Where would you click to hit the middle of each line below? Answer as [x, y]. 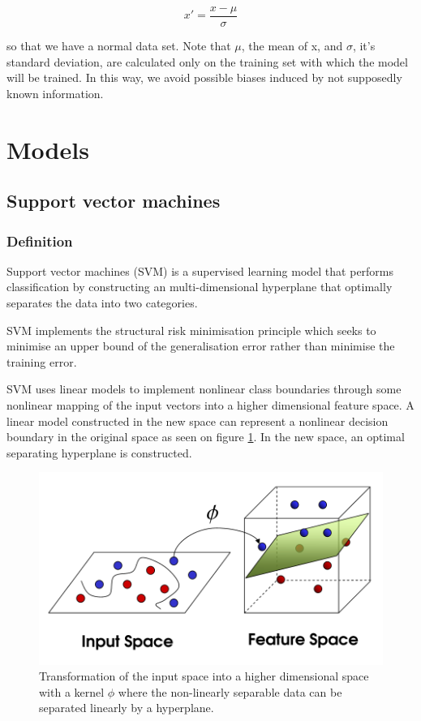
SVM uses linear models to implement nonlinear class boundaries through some [204, 389]
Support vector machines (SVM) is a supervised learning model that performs [200, 270]
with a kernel [72, 691]
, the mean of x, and [292, 46]
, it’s [364, 46]
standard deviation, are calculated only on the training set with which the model [207, 61]
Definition [40, 240]
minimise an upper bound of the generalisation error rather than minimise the [201, 346]
